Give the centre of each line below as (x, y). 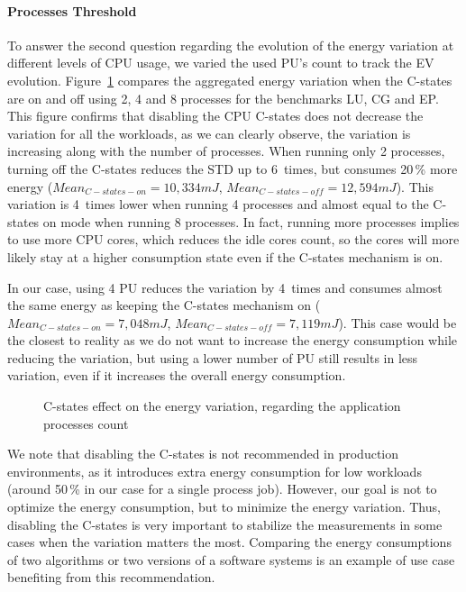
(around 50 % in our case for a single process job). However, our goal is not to (222, 489)
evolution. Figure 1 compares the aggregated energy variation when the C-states (230, 80)
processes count (86, 423)
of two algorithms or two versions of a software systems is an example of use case (231, 559)
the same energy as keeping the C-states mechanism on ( (164, 305)
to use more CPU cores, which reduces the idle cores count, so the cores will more (233, 239)
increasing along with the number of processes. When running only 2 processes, (226, 151)
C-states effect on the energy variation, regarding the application (222, 406)
